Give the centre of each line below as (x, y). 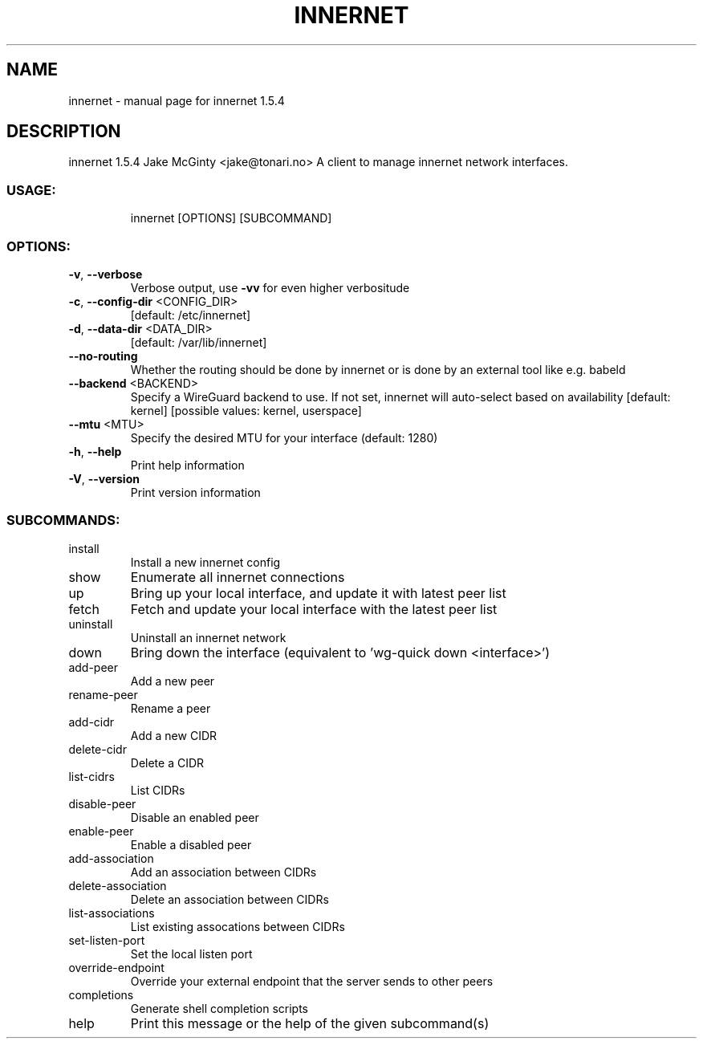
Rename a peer (171, 708)
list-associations (112, 913)
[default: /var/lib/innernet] (199, 342)
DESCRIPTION (64, 132)
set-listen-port (107, 940)
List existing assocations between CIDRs (238, 926)
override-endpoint (116, 967)
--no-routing (103, 356)
